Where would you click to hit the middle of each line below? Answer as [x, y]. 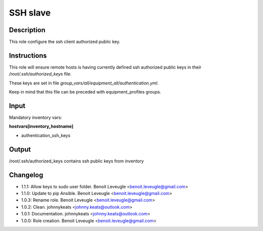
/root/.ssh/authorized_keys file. [40, 74]
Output [20, 149]
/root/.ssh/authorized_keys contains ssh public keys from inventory [76, 161]
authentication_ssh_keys [46, 135]
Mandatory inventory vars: [36, 117]
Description [27, 30]
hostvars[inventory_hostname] [41, 126]
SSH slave [30, 13]
